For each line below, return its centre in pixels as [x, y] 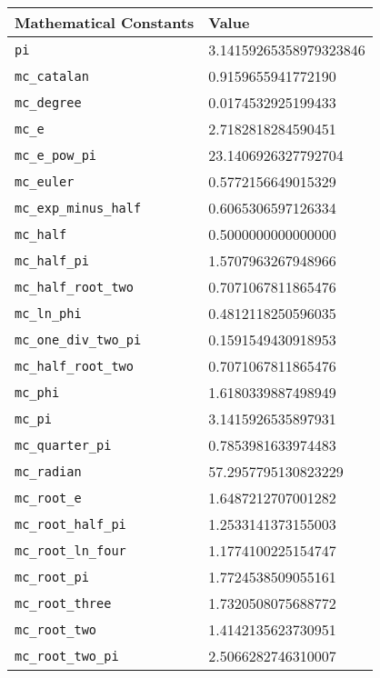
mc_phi [37, 392]
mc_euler [45, 181]
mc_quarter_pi [63, 445]
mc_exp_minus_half [78, 208]
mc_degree [48, 102]
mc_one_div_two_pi [78, 339]
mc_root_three [63, 603]
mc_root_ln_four [70, 550]
